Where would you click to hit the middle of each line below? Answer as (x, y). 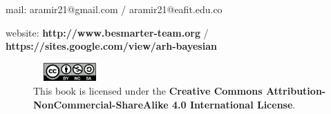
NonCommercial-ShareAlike (101, 104)
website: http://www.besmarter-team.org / (107, 32)
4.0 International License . (234, 104)
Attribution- (296, 91)
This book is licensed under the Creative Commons (148, 91)
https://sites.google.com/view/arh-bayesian (111, 46)
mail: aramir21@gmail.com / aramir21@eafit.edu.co (114, 9)
